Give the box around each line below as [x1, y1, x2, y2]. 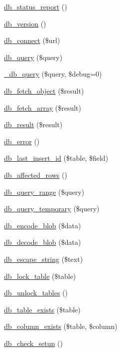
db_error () [4, 136, 40, 146]
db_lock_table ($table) [4, 270, 76, 281]
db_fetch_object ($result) [4, 85, 84, 96]
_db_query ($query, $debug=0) [4, 69, 102, 79]
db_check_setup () [4, 337, 63, 348]
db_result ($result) [4, 119, 63, 130]
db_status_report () [4, 2, 67, 12]
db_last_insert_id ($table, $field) [4, 153, 109, 163]
